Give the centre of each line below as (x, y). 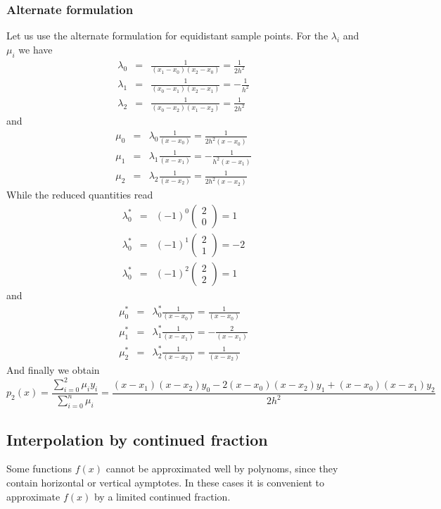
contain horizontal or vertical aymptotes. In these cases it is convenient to (165, 482)
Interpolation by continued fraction (137, 439)
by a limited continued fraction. (162, 496)
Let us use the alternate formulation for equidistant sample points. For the (167, 36)
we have (36, 49)
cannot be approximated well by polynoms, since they (222, 469)
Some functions (39, 469)
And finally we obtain (53, 370)
